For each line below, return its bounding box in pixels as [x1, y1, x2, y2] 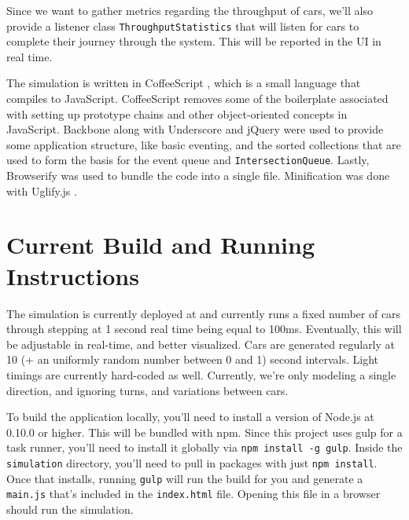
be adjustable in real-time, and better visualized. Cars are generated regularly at [6, 335, 396, 352]
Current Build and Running [6, 229, 315, 261]
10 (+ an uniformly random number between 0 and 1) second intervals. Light [6, 351, 379, 368]
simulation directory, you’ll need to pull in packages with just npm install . [6, 454, 378, 471]
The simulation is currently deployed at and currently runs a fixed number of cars [6, 305, 401, 321]
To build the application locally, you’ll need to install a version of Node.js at [6, 408, 374, 425]
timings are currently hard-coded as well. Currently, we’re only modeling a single [6, 366, 396, 383]
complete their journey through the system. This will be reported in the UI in [6, 33, 381, 49]
